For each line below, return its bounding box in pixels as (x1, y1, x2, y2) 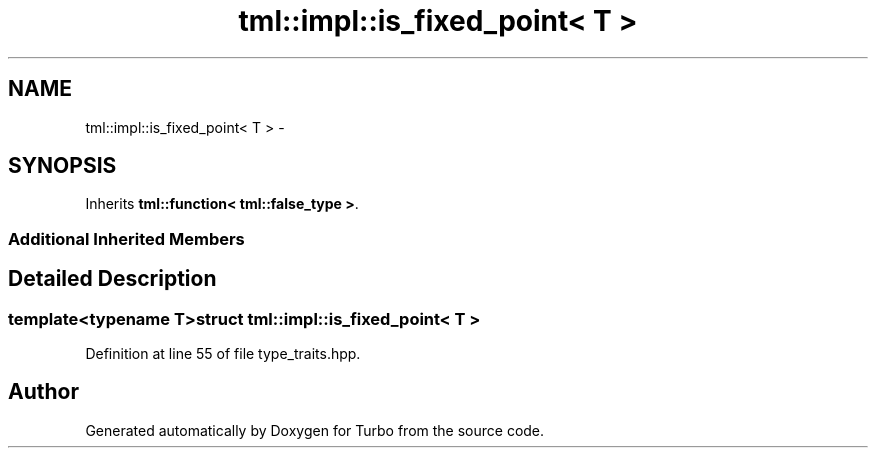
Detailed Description (8, 266, 217, 292)
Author (8, 379, 79, 405)
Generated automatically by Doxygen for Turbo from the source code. (85, 421, 545, 439)
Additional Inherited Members (8, 228, 245, 249)
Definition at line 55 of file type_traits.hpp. (85, 345, 361, 363)
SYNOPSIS (8, 153, 117, 179)
